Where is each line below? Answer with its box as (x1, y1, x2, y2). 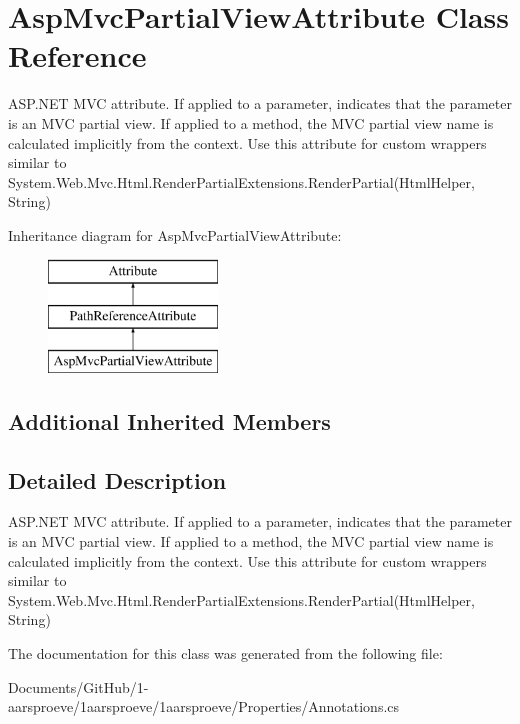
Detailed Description (8, 464, 227, 495)
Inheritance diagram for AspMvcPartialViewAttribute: (8, 224, 342, 245)
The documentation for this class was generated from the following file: (8, 642, 443, 663)
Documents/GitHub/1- (8, 676, 149, 697)
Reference (8, 35, 147, 76)
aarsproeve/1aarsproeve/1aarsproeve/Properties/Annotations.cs (8, 696, 400, 717)
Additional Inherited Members (8, 405, 331, 436)
